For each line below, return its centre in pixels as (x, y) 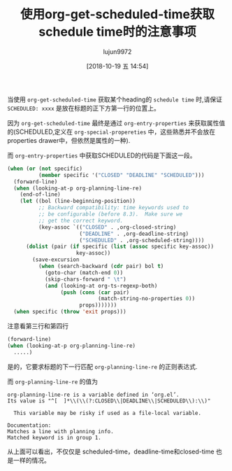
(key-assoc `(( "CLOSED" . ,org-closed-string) (107, 227)
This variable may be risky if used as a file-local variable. (107, 413)
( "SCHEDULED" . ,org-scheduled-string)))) (142, 240)
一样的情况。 (31, 460)
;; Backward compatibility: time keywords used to (114, 208)
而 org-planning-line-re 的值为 (53, 381)
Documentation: (29, 425)
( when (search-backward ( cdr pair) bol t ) (101, 267)
